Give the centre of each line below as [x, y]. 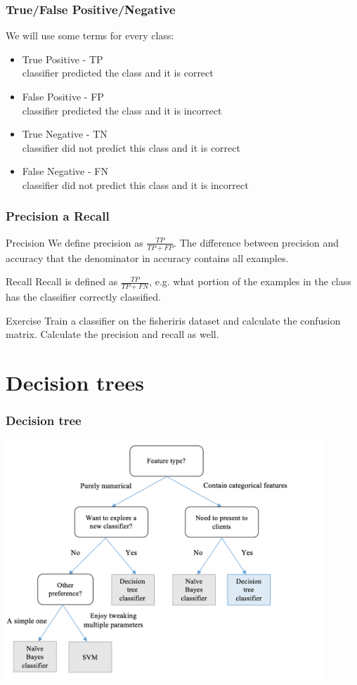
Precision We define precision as [74, 242]
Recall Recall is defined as [62, 281]
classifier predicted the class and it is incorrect [122, 110]
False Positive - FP [63, 96]
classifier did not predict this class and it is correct [131, 147]
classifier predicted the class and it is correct [118, 73]
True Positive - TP [63, 59]
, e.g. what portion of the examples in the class [250, 281]
